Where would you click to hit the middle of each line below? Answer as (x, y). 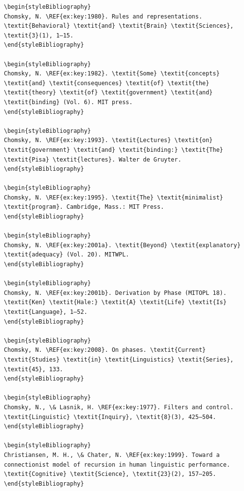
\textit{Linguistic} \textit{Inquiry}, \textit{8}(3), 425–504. (110, 417)
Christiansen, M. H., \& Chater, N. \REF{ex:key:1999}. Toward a (112, 455)
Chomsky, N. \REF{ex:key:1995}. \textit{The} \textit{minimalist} (114, 197)
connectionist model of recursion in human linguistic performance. (117, 464)
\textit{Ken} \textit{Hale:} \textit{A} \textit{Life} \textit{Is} (115, 302)
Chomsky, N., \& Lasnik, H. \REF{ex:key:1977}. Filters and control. (119, 407)
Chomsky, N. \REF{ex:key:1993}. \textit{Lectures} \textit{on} (108, 140)
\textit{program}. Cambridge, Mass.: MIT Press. (84, 207)
